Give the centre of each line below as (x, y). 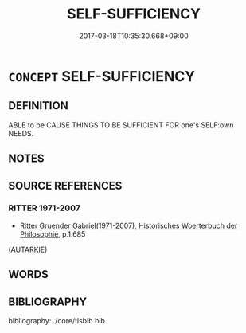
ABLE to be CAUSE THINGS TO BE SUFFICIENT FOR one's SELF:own (121, 125)
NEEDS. (21, 133)
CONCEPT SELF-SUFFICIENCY (102, 76)
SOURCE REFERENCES (65, 185)
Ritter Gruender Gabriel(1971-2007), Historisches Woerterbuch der (129, 225)
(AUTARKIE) (28, 249)
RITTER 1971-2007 (45, 208)
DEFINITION (39, 106)
